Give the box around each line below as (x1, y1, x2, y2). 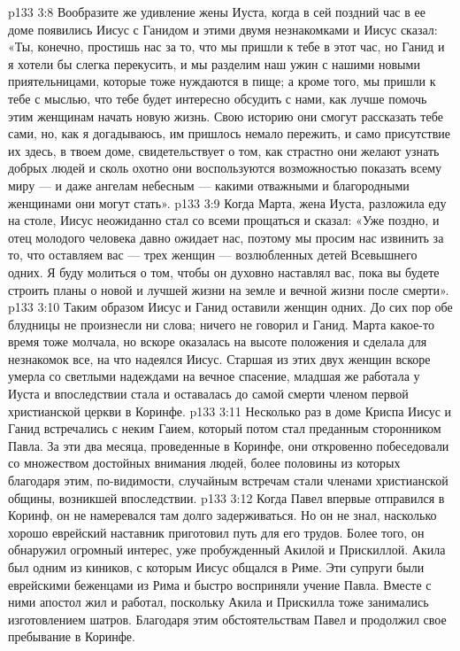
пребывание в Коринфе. (8, 627, 135, 646)
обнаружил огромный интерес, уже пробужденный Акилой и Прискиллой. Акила (8, 540, 446, 559)
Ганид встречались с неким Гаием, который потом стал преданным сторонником (8, 419, 441, 438)
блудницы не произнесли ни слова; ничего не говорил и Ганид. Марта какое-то (8, 314, 434, 333)
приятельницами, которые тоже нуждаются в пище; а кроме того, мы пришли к (8, 72, 436, 90)
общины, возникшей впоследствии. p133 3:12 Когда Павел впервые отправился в (8, 488, 445, 507)
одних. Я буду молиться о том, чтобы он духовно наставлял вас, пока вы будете (8, 262, 440, 281)
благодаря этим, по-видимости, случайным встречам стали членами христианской (8, 471, 448, 490)
